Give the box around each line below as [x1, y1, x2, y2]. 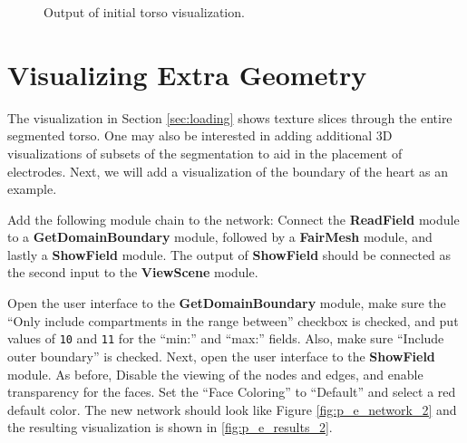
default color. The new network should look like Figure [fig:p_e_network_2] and [7, 400, 457, 419]
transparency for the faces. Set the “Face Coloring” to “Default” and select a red [7, 382, 456, 401]
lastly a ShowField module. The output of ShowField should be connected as [7, 245, 452, 264]
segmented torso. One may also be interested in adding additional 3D [7, 126, 393, 145]
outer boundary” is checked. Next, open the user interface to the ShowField [7, 346, 435, 365]
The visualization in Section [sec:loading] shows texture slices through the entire [7, 108, 452, 127]
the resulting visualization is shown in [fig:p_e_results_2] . [7, 418, 333, 437]
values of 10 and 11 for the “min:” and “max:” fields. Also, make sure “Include [7, 329, 444, 348]
